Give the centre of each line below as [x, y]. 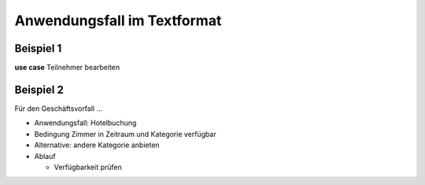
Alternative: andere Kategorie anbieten [97, 145]
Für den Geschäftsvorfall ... [59, 108]
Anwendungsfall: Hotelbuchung [85, 123]
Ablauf [45, 156]
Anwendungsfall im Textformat [118, 20]
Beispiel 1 [38, 48]
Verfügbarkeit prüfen [88, 167]
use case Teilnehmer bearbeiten [67, 68]
